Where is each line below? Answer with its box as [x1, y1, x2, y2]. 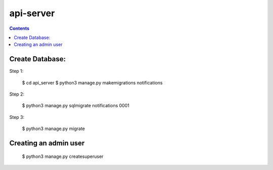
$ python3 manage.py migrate [22, 125, 85, 132]
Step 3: [9, 114, 25, 120]
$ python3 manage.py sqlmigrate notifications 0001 [22, 103, 130, 109]
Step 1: [9, 68, 24, 74]
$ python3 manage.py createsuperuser [22, 153, 104, 159]
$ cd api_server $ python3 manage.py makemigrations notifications [22, 79, 163, 86]
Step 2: [9, 91, 25, 97]
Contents [9, 25, 30, 31]
